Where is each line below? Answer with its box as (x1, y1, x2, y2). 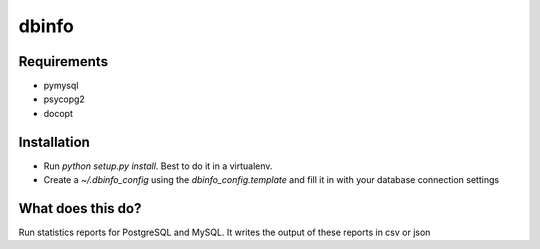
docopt (43, 107, 74, 119)
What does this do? (18, 200, 142, 217)
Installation (18, 133, 90, 150)
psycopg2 (43, 93, 85, 105)
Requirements (18, 53, 109, 70)
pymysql (43, 80, 79, 92)
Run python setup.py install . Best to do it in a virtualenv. (43, 160, 273, 172)
